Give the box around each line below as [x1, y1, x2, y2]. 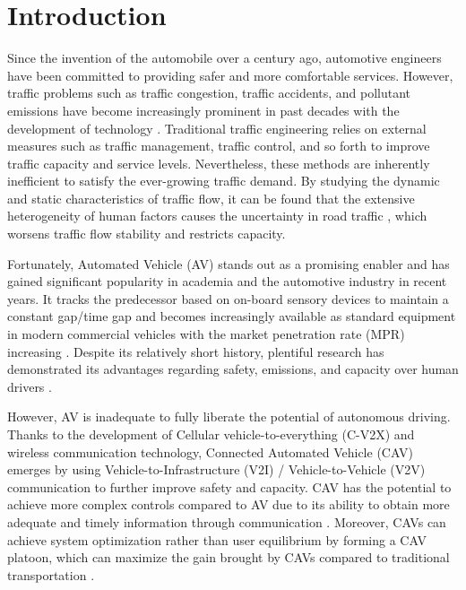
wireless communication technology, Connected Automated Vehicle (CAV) [7, 442, 413, 461]
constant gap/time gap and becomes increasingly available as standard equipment [7, 307, 456, 325]
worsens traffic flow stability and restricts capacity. [7, 224, 286, 243]
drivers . [7, 377, 52, 395]
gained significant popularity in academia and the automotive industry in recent [7, 272, 447, 291]
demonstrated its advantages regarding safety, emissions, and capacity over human [7, 360, 459, 378]
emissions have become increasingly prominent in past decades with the [7, 100, 400, 119]
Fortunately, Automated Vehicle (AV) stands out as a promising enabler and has [7, 254, 450, 273]
